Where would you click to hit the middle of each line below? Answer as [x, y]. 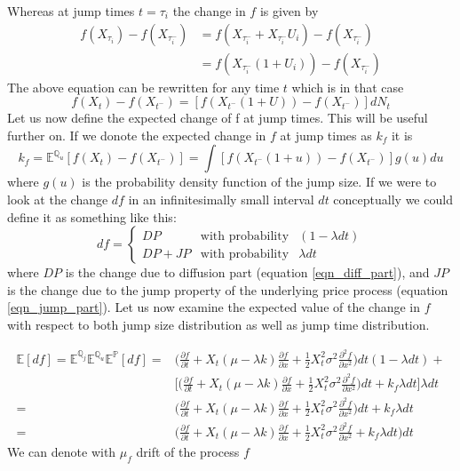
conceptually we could [393, 200]
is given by [289, 11]
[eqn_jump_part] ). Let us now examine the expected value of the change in [214, 307]
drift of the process [188, 452]
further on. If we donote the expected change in [137, 135]
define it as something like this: [92, 216]
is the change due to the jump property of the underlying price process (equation [228, 289]
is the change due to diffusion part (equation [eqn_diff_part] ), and [247, 272]
